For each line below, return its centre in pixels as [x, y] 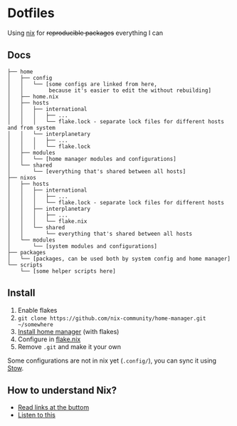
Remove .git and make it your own [69, 346]
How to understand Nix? [62, 390]
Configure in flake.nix [49, 339]
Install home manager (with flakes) [68, 331]
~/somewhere [35, 324]
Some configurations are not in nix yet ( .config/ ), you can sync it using [112, 360]
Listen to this [36, 415]
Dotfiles [31, 13]
